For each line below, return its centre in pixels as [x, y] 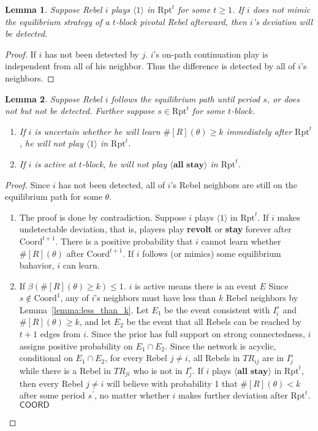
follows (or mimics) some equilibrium [212, 253]
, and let [95, 322]
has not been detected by [92, 54]
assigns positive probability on [76, 345]
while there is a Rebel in [65, 370]
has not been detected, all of [112, 184]
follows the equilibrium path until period [186, 98]
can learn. [81, 265]
